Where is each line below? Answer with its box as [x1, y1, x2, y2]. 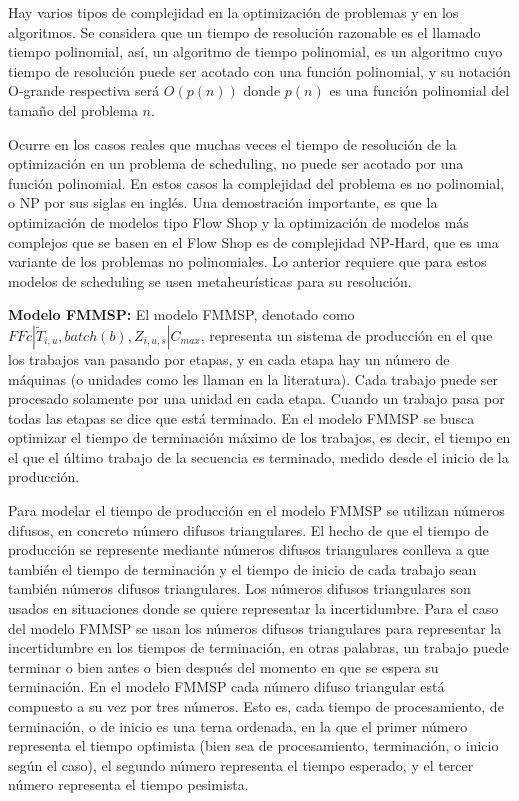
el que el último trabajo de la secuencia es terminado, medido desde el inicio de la [8, 446, 509, 467]
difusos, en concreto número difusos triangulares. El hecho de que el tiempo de [8, 519, 489, 540]
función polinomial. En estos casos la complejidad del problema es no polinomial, [8, 172, 505, 193]
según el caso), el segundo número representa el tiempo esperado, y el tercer [8, 754, 474, 775]
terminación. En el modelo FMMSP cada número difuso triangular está [8, 676, 445, 697]
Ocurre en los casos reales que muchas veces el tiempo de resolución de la [8, 133, 457, 154]
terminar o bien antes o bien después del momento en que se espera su [8, 656, 439, 677]
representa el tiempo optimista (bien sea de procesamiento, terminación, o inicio [8, 735, 499, 756]
